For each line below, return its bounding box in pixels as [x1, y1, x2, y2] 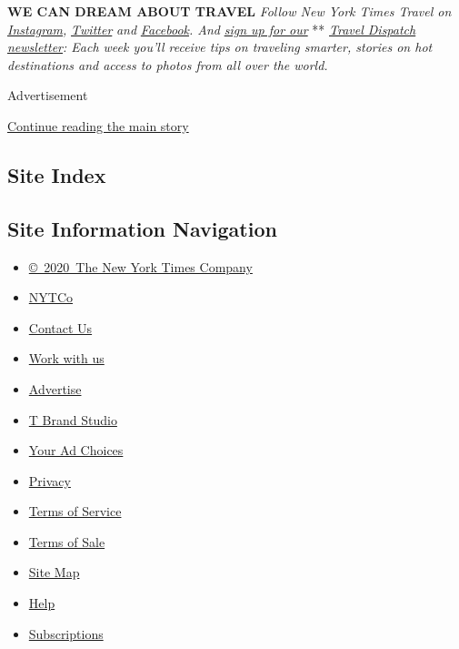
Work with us [28, 349, 105, 368]
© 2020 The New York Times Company [28, 257, 253, 276]
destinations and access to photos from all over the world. [7, 55, 328, 74]
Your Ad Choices [28, 441, 124, 460]
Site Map [28, 563, 80, 582]
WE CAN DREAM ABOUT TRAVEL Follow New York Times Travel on [7, 2, 452, 20]
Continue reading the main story [7, 116, 189, 135]
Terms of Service [28, 502, 122, 521]
